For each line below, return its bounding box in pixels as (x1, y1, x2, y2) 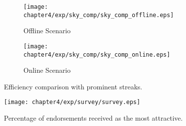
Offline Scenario (23, 25, 71, 36)
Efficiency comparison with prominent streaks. (4, 81, 143, 91)
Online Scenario (23, 65, 71, 75)
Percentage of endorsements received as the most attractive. (4, 113, 183, 123)
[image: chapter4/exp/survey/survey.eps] (4, 99, 141, 106)
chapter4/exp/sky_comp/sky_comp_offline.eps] (23, 11, 174, 19)
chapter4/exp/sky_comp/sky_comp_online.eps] (23, 51, 170, 58)
